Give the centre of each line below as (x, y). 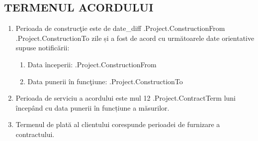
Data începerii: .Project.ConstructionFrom (92, 64)
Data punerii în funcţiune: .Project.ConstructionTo (105, 81)
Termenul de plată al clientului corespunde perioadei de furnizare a (118, 124)
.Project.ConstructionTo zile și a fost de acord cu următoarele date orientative (135, 38)
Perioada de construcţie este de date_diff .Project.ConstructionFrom (120, 28)
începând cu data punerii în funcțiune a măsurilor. (92, 107)
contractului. (35, 134)
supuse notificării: (43, 48)
